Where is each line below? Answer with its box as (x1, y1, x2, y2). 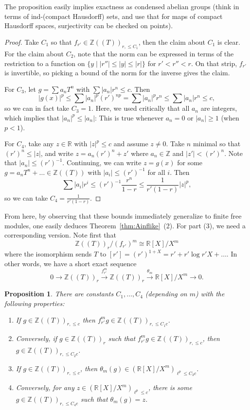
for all (147, 167, 165, 177)
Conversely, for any (16, 382, 74, 393)
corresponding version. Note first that (4, 230, 116, 240)
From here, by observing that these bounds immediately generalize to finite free (4, 211, 242, 221)
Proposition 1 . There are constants (4, 289, 114, 299)
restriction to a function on (4, 58, 85, 68)
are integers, (200, 103, 237, 113)
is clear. (217, 36, 240, 47)
